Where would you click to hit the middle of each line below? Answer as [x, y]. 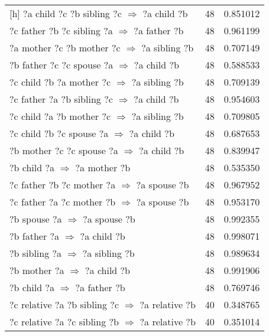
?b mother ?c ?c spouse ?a [64, 150]
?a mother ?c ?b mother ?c [65, 48]
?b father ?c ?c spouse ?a [61, 65]
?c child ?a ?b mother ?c [60, 116]
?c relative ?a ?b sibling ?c [64, 304]
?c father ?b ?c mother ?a [63, 185]
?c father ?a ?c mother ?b [63, 202]
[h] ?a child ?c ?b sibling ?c [66, 13]
